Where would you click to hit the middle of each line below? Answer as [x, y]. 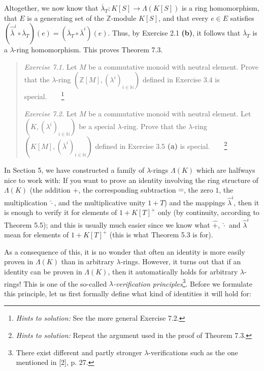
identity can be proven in [43, 271]
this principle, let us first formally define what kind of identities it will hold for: [128, 293]
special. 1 [44, 96]
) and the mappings [195, 202]
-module [124, 18]
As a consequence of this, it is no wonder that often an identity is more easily [125, 251]
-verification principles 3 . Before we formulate [183, 283]
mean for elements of [37, 235]
